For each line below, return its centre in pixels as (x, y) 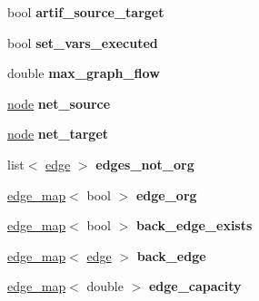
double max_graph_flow (84, 73)
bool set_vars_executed (83, 42)
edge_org (166, 194)
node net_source (59, 103)
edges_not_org (145, 164)
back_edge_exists (194, 225)
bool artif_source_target (86, 12)
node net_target (58, 134)
